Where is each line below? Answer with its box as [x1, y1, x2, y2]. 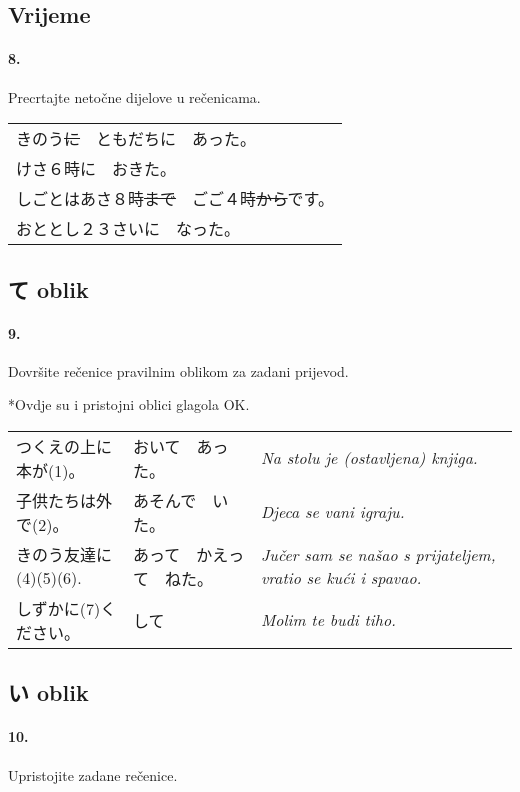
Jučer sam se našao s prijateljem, [260, 542, 496, 566]
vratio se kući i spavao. [260, 565, 422, 589]
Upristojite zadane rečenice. [8, 764, 178, 785]
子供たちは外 [16, 488, 113, 512]
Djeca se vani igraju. [260, 500, 405, 524]
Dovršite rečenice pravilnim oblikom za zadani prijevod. [8, 360, 349, 381]
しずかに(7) [16, 596, 101, 620]
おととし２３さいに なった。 [16, 217, 241, 241]
